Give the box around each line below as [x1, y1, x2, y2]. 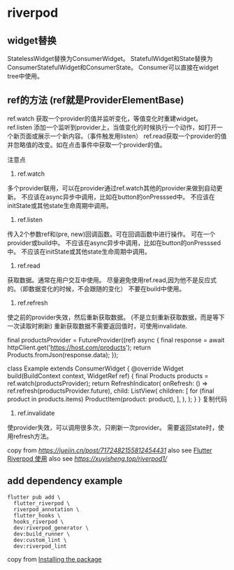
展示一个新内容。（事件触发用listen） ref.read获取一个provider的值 [37, 132, 227, 140]
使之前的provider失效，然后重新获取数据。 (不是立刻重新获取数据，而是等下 [7, 313, 226, 321]
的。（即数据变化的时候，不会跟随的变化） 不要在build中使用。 [7, 284, 186, 293]
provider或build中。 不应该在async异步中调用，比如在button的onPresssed [7, 238, 221, 246]
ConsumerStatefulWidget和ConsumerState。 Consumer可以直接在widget [7, 63, 219, 71]
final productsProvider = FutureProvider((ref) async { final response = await [7, 335, 225, 344]
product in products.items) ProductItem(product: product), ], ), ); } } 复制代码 [7, 394, 228, 403]
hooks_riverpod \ [13, 518, 64, 525]
